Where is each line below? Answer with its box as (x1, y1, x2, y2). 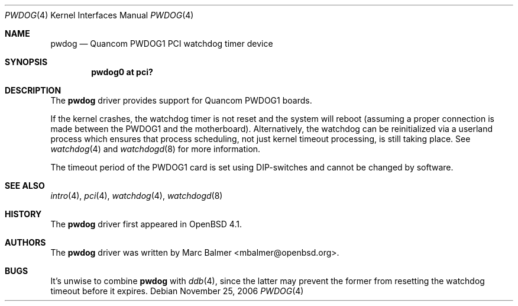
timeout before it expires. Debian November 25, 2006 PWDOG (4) (50, 286, 304, 296)
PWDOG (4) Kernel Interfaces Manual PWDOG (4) (5, 10, 194, 20)
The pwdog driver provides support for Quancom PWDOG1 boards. (50, 95, 312, 105)
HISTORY (5, 209, 42, 219)
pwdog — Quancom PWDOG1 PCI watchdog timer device (50, 38, 273, 49)
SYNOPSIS (5, 57, 48, 67)
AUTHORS (5, 237, 46, 247)
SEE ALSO (5, 181, 45, 191)
